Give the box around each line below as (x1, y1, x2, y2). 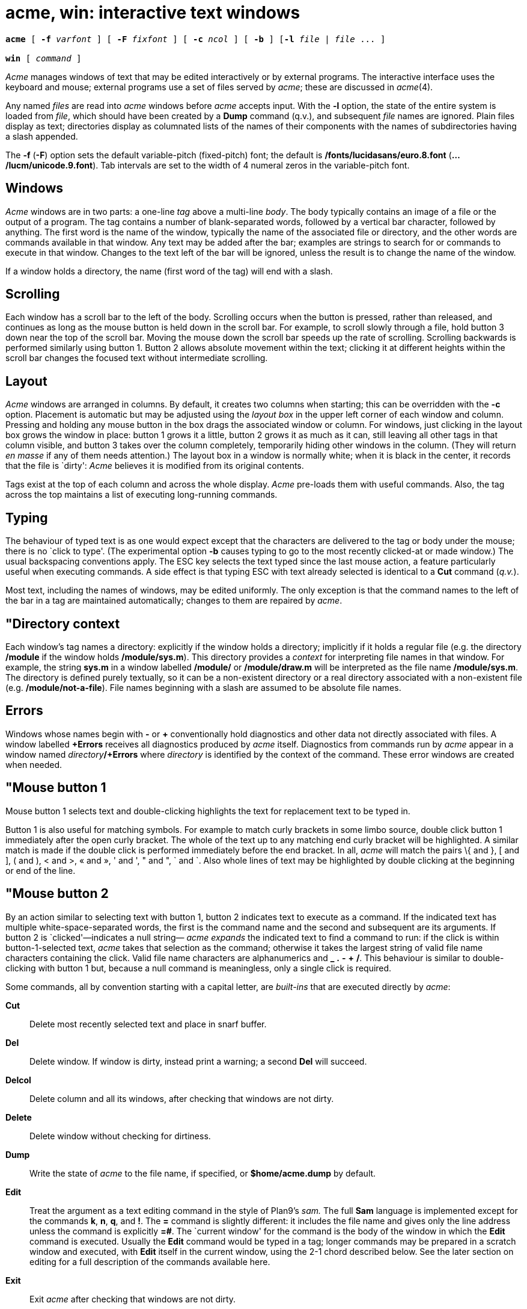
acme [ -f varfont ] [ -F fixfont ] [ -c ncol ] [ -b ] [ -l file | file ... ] (5, 34, 386, 44)
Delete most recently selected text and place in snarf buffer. (29, 1018, 267, 1029)
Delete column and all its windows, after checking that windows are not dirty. (29, 1093, 334, 1104)
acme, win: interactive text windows (5, 2, 300, 23)
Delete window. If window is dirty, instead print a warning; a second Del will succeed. (29, 1056, 367, 1066)
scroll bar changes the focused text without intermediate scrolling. (5, 353, 268, 364)
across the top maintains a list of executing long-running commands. (5, 489, 278, 500)
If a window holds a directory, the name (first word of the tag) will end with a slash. (5, 265, 333, 276)
